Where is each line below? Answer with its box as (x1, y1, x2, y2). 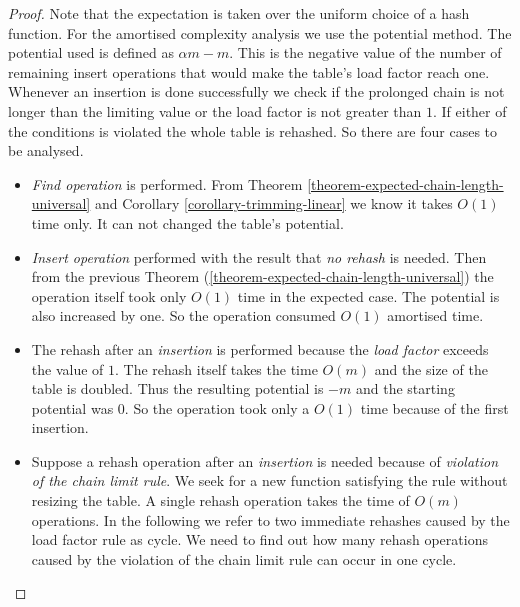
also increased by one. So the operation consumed (31, 305, 336, 326)
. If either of (432, 100, 507, 121)
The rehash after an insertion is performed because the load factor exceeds (31, 338, 489, 359)
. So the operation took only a (124, 397, 310, 418)
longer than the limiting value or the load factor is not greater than (8, 100, 422, 121)
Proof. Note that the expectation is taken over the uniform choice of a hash (8, 3, 470, 23)
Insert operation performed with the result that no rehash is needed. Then (31, 246, 487, 267)
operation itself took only (31, 285, 187, 306)
